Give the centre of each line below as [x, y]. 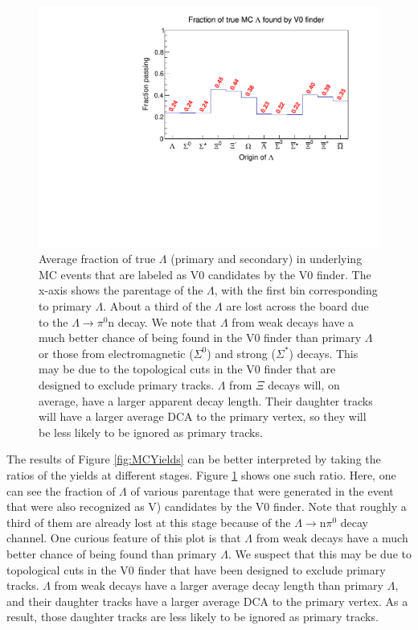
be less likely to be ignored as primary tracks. [151, 432]
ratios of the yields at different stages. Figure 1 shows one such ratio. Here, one [201, 474]
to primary [65, 306]
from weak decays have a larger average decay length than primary [219, 585]
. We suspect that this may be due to [320, 553]
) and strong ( [241, 353]
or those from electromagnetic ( [116, 353]
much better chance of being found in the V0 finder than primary [200, 338]
